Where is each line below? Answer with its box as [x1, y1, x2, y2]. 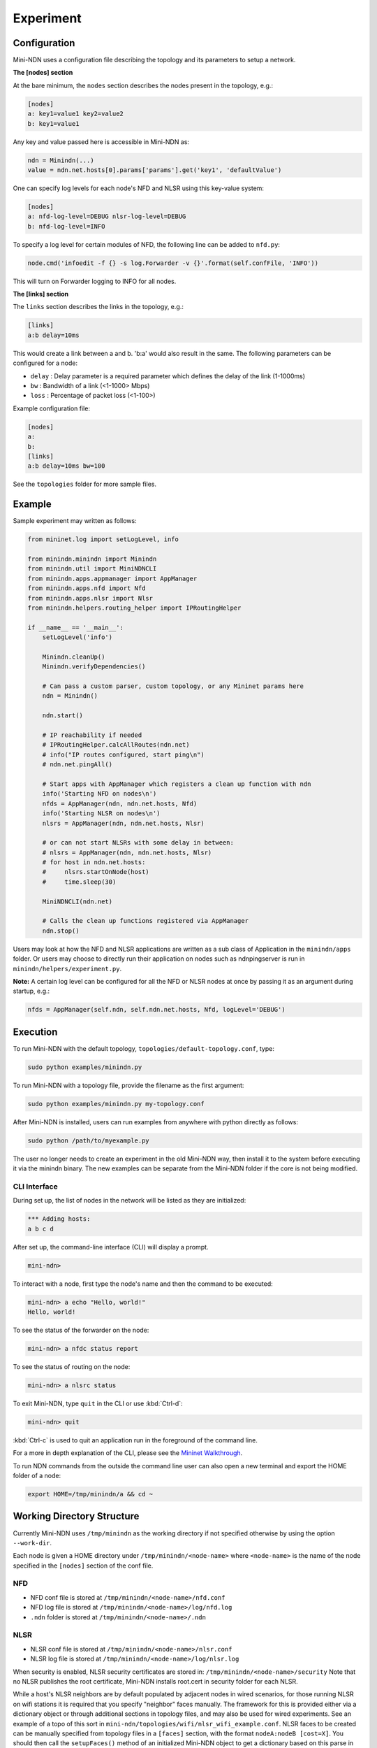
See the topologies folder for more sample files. [13, 480, 157, 489]
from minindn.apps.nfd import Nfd [27, 585, 146, 592]
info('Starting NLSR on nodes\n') [42, 810, 161, 817]
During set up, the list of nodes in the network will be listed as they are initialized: [13, 1196, 246, 1205]
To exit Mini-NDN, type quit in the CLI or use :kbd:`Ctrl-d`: [13, 1399, 183, 1407]
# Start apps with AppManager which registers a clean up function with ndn [42, 780, 311, 788]
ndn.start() [42, 712, 84, 719]
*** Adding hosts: [27, 1215, 91, 1223]
